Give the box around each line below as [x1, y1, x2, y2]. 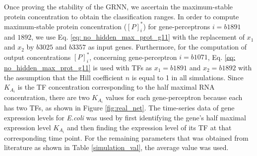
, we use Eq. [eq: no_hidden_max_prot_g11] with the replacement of [31, 32, 245, 42]
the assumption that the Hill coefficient [4, 72, 124, 82]
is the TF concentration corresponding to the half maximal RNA [17, 82, 215, 92]
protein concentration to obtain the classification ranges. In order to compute [4, 11, 239, 21]
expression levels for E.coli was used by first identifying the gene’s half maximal [4, 112, 246, 122]
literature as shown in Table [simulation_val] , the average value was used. [4, 142, 229, 153]
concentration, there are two [4, 92, 90, 103]
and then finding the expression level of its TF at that [67, 122, 232, 132]
